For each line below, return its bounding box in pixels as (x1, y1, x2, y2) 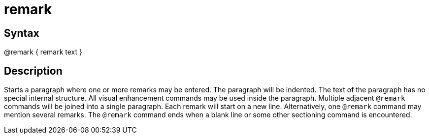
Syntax (4, 27, 39, 39)
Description (4, 64, 63, 77)
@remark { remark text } (4, 48, 82, 56)
